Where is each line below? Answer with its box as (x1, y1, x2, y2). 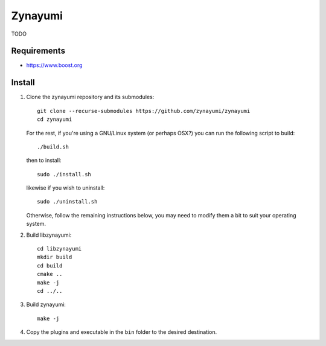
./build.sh (37, 143, 69, 150)
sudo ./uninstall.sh (37, 198, 98, 205)
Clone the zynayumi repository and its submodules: (26, 94, 155, 101)
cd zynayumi (37, 116, 72, 123)
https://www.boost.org (26, 62, 83, 69)
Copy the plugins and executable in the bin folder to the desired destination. (26, 328, 217, 336)
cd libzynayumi (37, 245, 82, 252)
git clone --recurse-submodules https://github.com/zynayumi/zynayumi (37, 107, 251, 114)
